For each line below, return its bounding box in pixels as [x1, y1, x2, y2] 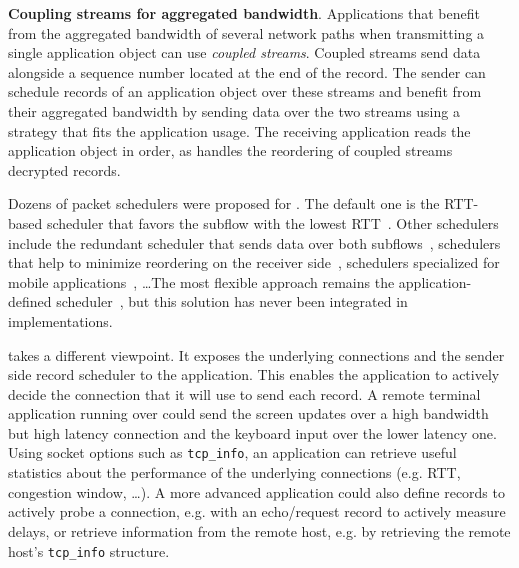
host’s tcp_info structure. [8, 540, 170, 561]
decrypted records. [8, 159, 121, 180]
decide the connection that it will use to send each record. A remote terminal [8, 383, 481, 404]
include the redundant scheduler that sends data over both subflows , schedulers [8, 232, 501, 253]
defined [8, 291, 52, 312]
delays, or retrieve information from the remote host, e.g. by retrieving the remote [8, 520, 511, 541]
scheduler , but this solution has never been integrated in [56, 291, 408, 312]
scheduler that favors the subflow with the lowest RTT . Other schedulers [46, 212, 499, 233]
